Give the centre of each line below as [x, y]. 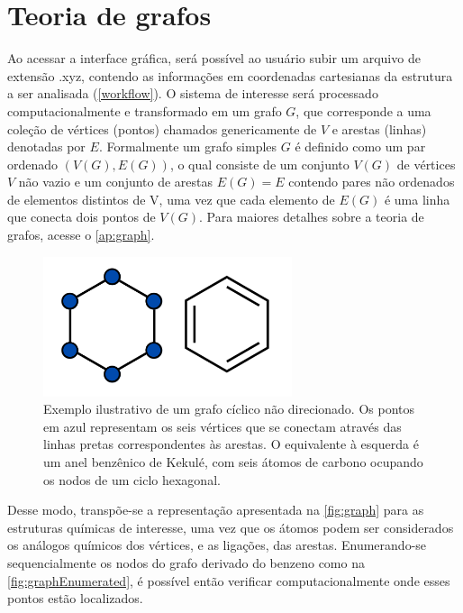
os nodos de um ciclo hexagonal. [132, 479]
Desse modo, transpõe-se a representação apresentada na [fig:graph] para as [216, 510]
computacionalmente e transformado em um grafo [145, 110]
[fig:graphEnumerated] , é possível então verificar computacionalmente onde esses [229, 580]
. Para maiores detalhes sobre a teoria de [311, 217]
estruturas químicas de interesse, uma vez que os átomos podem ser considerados [231, 527]
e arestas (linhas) [379, 128]
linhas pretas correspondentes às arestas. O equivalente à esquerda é [231, 444]
